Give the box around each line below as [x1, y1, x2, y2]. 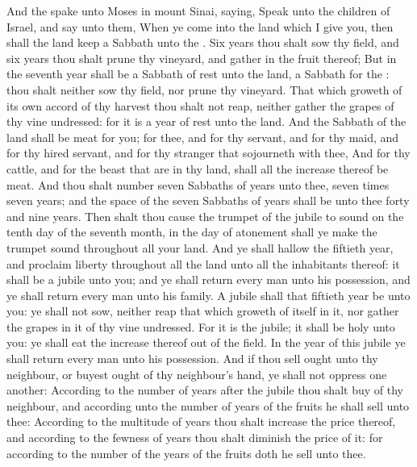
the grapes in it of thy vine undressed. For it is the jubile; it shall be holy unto [6, 318, 395, 335]
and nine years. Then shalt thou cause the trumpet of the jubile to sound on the [6, 207, 404, 224]
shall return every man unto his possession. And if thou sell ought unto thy [6, 350, 378, 367]
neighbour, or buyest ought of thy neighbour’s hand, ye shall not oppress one [6, 365, 387, 382]
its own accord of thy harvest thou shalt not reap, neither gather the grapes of [6, 97, 394, 114]
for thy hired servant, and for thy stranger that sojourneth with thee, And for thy [6, 144, 411, 161]
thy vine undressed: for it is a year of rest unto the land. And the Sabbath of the [6, 113, 407, 130]
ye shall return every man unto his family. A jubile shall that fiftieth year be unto [6, 286, 411, 303]
